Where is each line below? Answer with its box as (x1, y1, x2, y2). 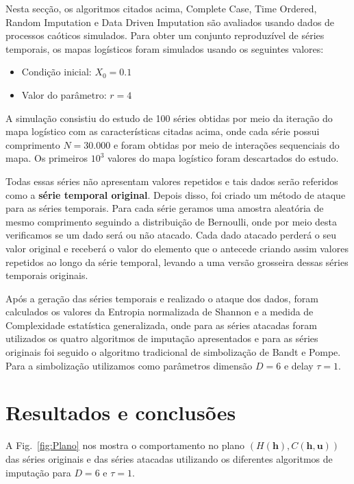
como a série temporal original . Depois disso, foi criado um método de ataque (5, 187, 346, 202)
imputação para (5, 465, 71, 479)
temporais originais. (5, 268, 88, 282)
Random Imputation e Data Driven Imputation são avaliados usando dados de (5, 14, 335, 29)
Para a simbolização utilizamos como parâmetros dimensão (5, 358, 253, 372)
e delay (283, 358, 314, 372)
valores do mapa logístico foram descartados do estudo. (108, 151, 339, 165)
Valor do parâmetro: (21, 87, 107, 101)
